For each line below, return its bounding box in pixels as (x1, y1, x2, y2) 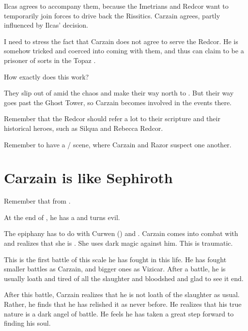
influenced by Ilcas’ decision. (4, 20, 88, 30)
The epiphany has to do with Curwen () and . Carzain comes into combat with (4, 228, 238, 238)
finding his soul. (4, 318, 51, 328)
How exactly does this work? (4, 71, 89, 81)
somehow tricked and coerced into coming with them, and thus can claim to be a (4, 46, 244, 56)
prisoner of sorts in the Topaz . (4, 55, 96, 65)
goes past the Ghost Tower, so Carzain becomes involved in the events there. (4, 97, 232, 107)
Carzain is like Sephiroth (4, 168, 173, 188)
